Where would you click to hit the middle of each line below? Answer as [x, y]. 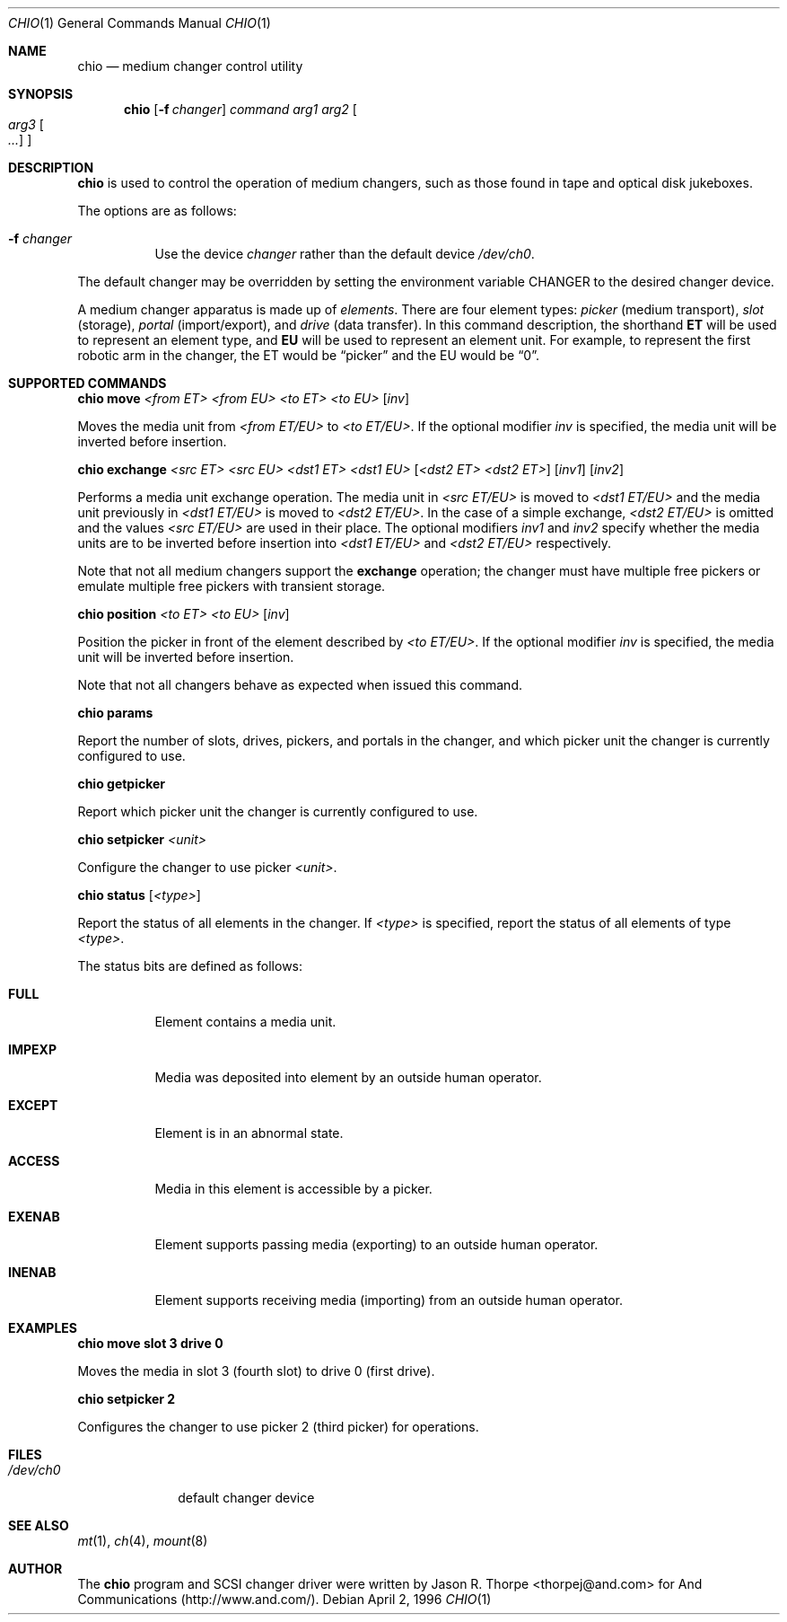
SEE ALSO [39, 1525]
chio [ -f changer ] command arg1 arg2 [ [240, 109]
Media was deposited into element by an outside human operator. [348, 1077]
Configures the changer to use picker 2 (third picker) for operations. [278, 1427]
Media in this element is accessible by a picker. [293, 1189]
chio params [115, 713]
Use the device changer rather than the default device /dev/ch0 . [345, 254]
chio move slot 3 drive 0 [150, 1343]
